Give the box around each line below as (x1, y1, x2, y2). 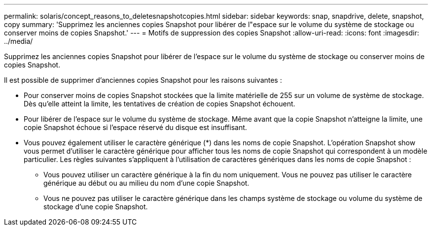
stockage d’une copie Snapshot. (43, 202, 148, 211)
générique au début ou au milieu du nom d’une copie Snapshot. (43, 179, 250, 187)
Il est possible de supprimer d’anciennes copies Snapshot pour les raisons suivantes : (4, 76, 282, 84)
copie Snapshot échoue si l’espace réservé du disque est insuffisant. (24, 123, 247, 131)
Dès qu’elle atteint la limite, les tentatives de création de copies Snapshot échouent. (24, 99, 295, 108)
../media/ (4, 37, 33, 45)
